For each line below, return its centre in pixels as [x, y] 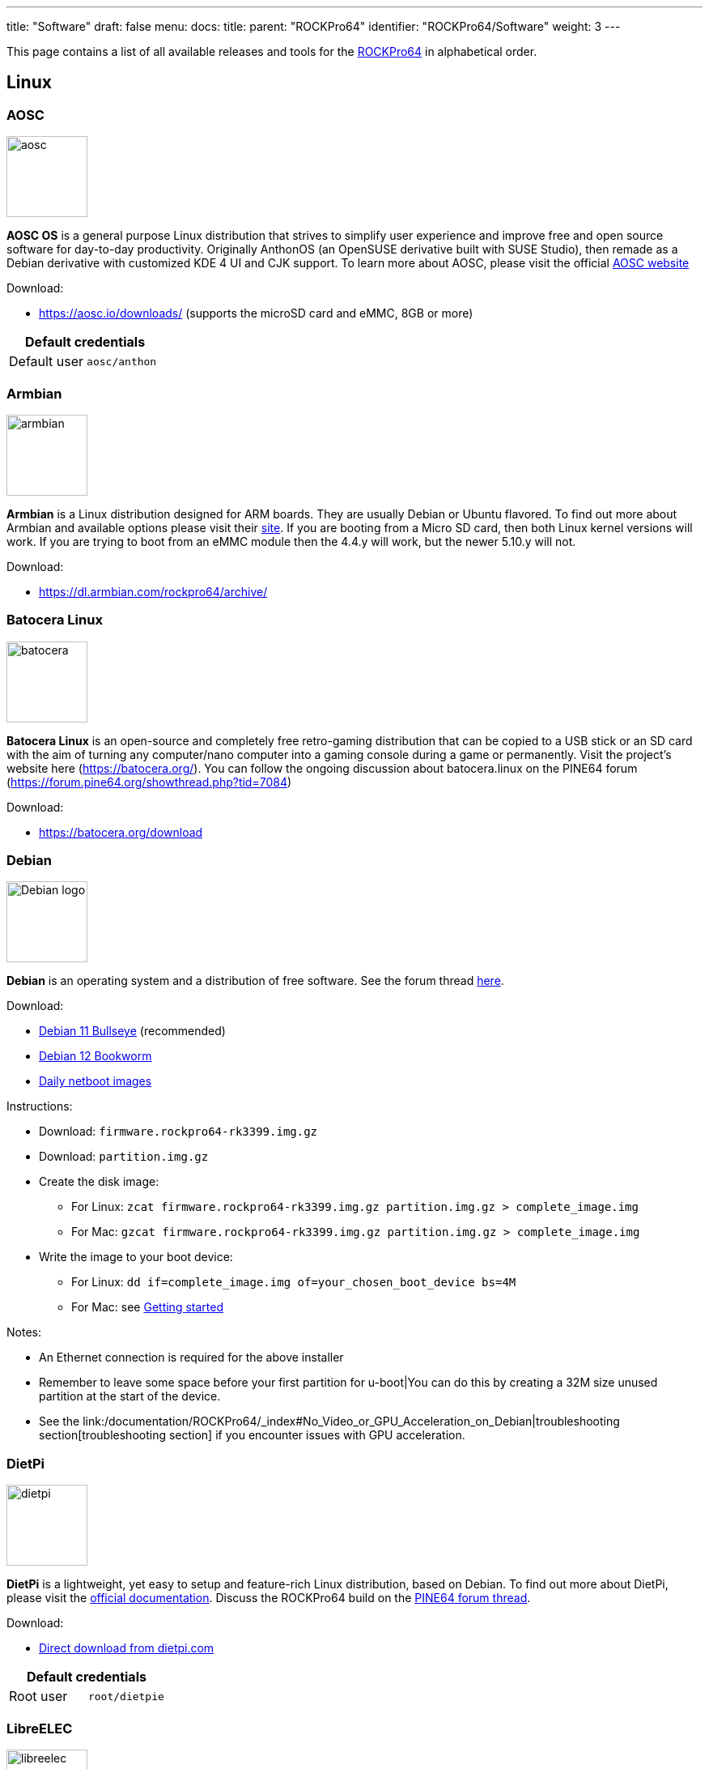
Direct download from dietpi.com [127, 1648]
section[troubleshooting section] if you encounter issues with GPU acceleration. [252, 1435]
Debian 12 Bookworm [96, 1056]
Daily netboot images [96, 1081]
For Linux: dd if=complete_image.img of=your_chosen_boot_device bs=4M [294, 1282]
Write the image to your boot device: [136, 1257]
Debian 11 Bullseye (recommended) [132, 1031]
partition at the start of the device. [130, 1396]
